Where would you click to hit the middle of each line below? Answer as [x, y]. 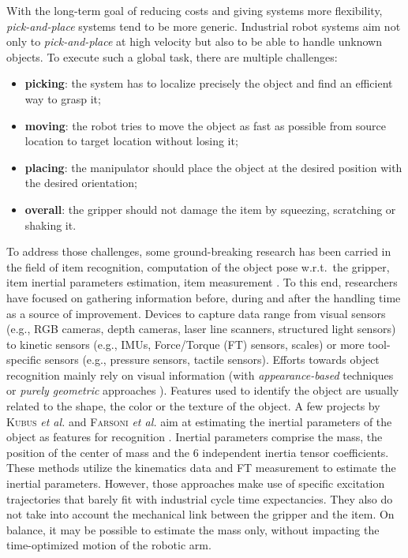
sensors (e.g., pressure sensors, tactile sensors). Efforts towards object [212, 360]
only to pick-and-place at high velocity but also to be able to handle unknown [194, 41]
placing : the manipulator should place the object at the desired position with [213, 167]
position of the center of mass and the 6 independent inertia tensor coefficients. [198, 452]
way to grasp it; [63, 98]
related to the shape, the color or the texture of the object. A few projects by [193, 406]
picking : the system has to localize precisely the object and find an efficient [209, 83]
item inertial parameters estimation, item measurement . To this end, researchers [202, 282]
